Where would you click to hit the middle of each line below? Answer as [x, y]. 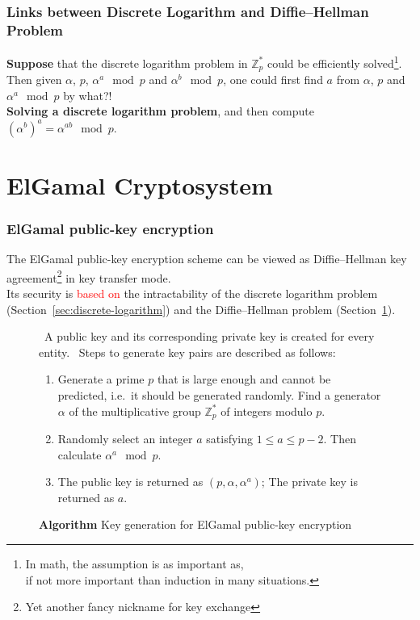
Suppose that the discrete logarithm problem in [127, 63]
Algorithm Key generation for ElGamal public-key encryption [195, 524]
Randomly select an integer [125, 438]
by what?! [88, 95]
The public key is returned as [130, 482]
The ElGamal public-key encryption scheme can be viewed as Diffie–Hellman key [207, 259]
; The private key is [309, 482]
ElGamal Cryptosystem [140, 184]
